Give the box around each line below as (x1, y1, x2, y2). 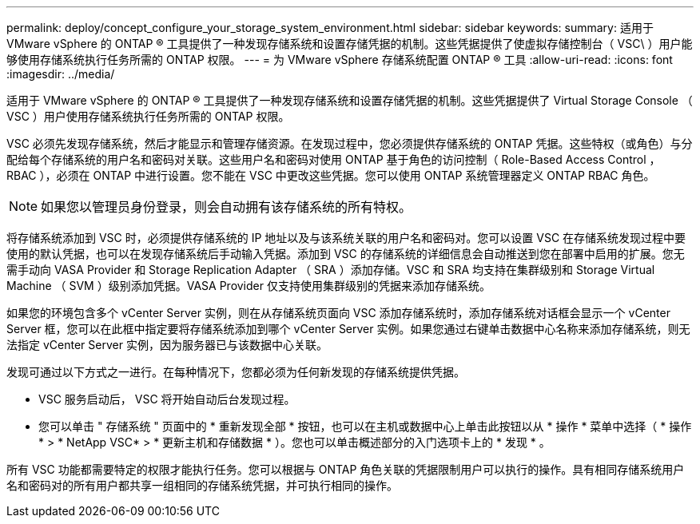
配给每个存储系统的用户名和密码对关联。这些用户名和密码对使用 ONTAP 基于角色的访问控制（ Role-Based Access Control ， (6, 153, 661, 166)
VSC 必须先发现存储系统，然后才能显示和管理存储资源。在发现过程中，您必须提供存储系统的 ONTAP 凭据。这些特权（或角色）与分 (6, 137, 693, 150)
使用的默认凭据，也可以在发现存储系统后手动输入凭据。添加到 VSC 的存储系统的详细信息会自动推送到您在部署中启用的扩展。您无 (6, 247, 685, 260)
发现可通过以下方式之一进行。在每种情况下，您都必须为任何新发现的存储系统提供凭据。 (6, 365, 465, 379)
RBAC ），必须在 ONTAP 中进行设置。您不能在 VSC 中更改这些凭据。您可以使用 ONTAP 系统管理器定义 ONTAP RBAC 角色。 (6, 169, 655, 182)
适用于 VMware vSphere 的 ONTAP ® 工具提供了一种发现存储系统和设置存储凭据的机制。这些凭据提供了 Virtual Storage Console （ (6, 93, 693, 107)
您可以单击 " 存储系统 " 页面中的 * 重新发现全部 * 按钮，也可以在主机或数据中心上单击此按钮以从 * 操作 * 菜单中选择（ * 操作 (38, 419, 692, 433)
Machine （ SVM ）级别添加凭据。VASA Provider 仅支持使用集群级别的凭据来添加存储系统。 (6, 279, 491, 292)
